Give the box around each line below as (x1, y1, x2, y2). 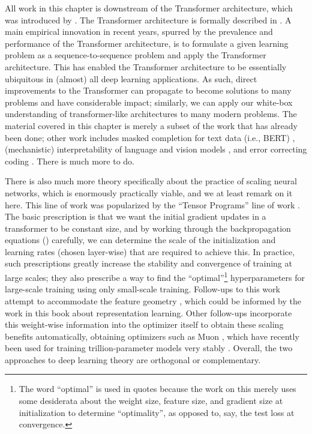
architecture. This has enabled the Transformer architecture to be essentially (5, 60, 287, 73)
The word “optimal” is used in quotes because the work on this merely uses (19, 382, 296, 395)
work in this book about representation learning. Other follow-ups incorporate (5, 306, 292, 319)
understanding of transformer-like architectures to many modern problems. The (5, 107, 297, 120)
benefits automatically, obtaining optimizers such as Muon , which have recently (5, 330, 299, 342)
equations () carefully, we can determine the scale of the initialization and (5, 234, 276, 246)
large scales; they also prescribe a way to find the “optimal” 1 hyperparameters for (5, 270, 305, 283)
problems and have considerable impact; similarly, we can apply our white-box (5, 95, 293, 108)
